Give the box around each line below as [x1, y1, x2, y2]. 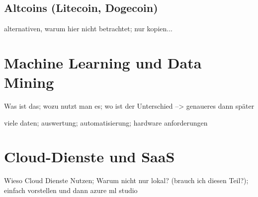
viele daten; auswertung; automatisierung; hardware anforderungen [4, 117, 208, 128]
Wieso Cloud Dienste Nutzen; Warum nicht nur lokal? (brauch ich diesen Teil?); [4, 175, 249, 186]
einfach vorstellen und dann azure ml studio [4, 185, 138, 196]
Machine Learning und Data [4, 52, 202, 72]
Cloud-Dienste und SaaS [4, 146, 175, 167]
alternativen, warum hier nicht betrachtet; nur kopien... [4, 23, 172, 34]
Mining [4, 72, 54, 92]
